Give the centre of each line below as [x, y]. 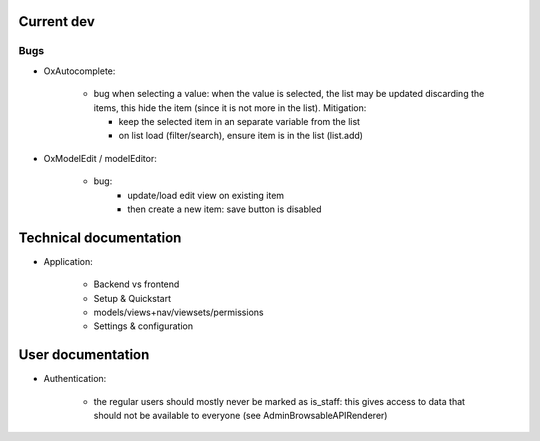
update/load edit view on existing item [206, 195]
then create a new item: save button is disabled [224, 209]
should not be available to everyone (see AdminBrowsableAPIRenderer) [240, 416]
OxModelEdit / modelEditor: [100, 158]
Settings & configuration [143, 326]
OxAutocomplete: [79, 71]
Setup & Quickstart [132, 298]
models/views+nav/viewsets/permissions [178, 312]
